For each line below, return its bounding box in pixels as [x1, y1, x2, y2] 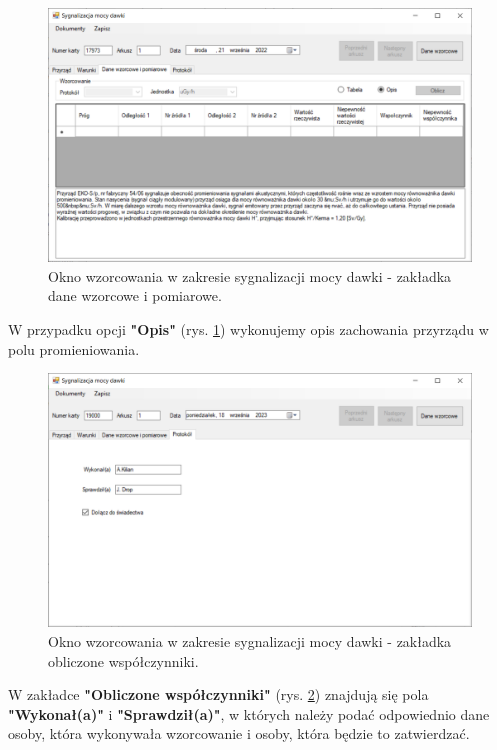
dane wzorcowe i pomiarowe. [48, 285, 222, 306]
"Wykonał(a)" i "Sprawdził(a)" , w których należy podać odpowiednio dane [8, 703, 490, 724]
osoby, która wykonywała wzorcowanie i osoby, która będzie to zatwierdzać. [8, 723, 470, 744]
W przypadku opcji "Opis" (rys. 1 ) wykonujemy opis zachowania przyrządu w [8, 319, 489, 340]
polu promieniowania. [8, 338, 140, 359]
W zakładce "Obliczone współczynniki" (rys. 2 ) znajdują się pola [8, 684, 429, 705]
